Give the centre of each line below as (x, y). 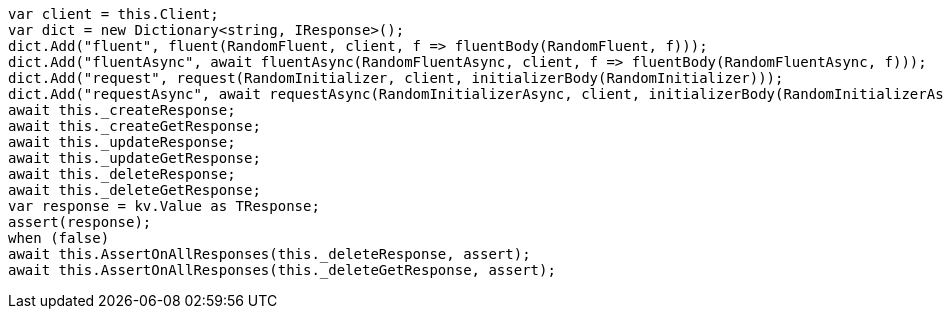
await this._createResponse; (122, 110)
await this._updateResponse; (122, 142)
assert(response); (80, 222)
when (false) (59, 238)
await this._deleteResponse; (122, 174)
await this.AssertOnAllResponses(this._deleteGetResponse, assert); (282, 270)
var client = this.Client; (113, 14)
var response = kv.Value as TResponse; (164, 206)
